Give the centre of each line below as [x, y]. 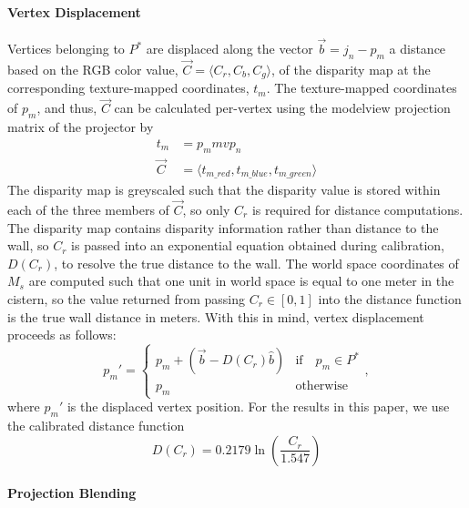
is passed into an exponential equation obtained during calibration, [258, 245]
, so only [206, 210]
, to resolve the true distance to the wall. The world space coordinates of [256, 263]
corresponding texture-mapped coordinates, [128, 88]
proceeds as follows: [62, 335]
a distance [418, 49]
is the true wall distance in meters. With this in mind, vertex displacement [216, 316]
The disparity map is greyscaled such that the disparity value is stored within [224, 190]
